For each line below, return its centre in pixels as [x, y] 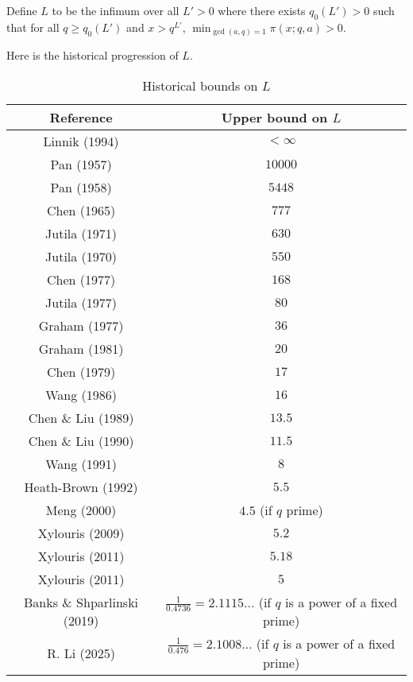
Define [22, 10]
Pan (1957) [81, 164]
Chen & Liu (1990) [81, 440]
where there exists [262, 10]
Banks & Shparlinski [81, 603]
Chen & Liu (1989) [81, 417]
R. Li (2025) [81, 653]
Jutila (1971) [81, 233]
